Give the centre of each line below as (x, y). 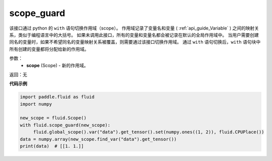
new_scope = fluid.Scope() (53, 118)
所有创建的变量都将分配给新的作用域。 (49, 49)
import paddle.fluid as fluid (57, 97)
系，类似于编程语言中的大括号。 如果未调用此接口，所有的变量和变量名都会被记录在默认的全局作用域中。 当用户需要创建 (134, 35)
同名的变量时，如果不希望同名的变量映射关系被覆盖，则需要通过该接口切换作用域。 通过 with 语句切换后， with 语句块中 (135, 42)
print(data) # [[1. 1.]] (52, 146)
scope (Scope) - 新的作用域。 (57, 65)
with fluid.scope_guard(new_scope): (65, 125)
